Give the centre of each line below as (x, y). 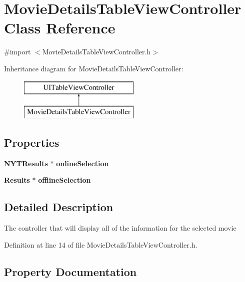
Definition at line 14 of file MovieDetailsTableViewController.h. (101, 244)
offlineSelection (64, 180)
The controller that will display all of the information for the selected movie (120, 228)
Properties (32, 142)
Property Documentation (70, 271)
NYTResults (26, 163)
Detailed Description (59, 207)
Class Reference (60, 28)
